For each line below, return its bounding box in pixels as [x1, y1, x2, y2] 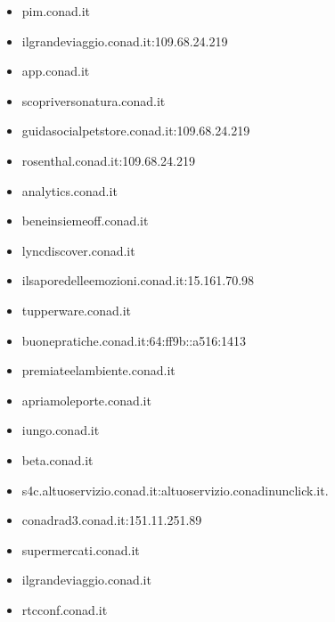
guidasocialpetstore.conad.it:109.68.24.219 [21, 121, 250, 140]
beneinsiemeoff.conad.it [21, 211, 149, 230]
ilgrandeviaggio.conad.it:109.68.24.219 [21, 31, 228, 50]
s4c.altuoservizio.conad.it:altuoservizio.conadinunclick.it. [21, 480, 329, 499]
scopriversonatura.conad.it [21, 91, 166, 110]
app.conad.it [21, 61, 90, 80]
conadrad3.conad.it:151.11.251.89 [21, 511, 202, 529]
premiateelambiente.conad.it [21, 361, 176, 380]
